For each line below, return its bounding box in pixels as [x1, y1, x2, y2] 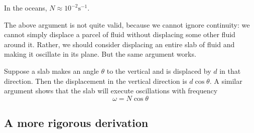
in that [219, 65, 241, 76]
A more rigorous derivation [4, 115, 149, 130]
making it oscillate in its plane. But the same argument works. [4, 49, 196, 59]
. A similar [209, 75, 242, 86]
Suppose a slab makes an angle [4, 65, 99, 76]
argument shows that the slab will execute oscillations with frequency [4, 85, 218, 96]
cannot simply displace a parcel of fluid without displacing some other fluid [4, 29, 235, 40]
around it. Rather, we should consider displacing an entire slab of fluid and [4, 39, 235, 49]
